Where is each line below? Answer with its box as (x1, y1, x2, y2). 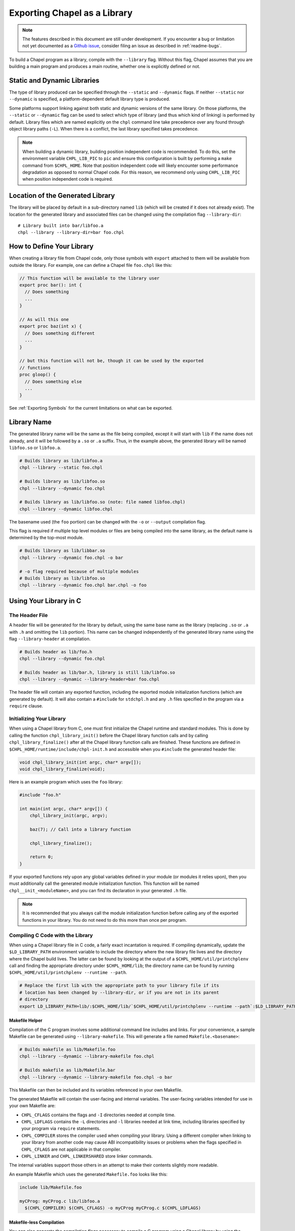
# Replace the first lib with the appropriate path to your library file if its (19, 983, 219, 988)
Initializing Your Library (9, 715, 66, 722)
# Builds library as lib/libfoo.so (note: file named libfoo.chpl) (19, 499, 186, 505)
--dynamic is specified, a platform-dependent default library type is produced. (9, 96, 171, 102)
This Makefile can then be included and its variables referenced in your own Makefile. (9, 1087, 183, 1093)
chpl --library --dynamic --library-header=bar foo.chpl (19, 677, 160, 682)
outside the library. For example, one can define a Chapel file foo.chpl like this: (9, 262, 172, 268)
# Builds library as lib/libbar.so (19, 548, 105, 553)
